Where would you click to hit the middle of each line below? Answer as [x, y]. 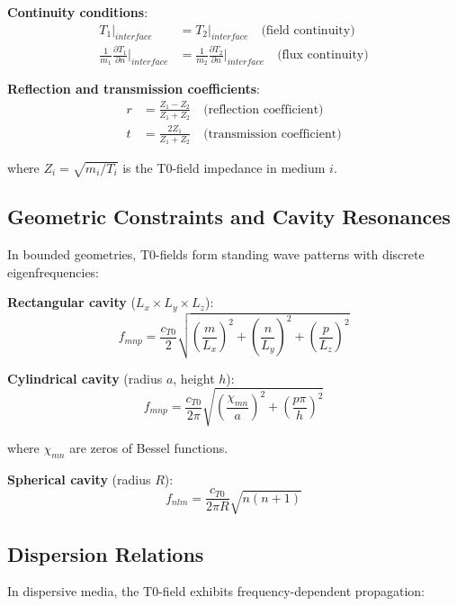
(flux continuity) [323, 55]
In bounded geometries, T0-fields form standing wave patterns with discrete [216, 253]
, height [194, 378]
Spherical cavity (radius [79, 479]
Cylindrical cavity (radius [85, 378]
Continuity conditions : [78, 12]
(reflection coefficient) [264, 109]
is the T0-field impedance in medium [224, 167]
